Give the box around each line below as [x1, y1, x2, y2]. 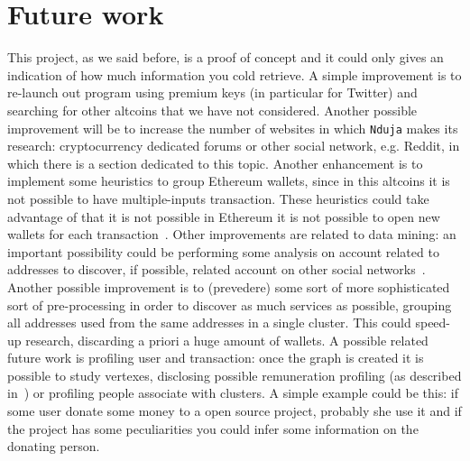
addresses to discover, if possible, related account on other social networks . [7, 260, 426, 279]
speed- [415, 313, 451, 332]
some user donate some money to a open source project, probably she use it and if [7, 401, 462, 420]
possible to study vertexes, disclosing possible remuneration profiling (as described [7, 365, 462, 384]
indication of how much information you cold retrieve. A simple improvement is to [7, 65, 462, 84]
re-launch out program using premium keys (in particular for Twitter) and [7, 83, 418, 102]
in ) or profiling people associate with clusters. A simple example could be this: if [7, 383, 458, 402]
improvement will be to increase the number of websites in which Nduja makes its [7, 118, 458, 137]
